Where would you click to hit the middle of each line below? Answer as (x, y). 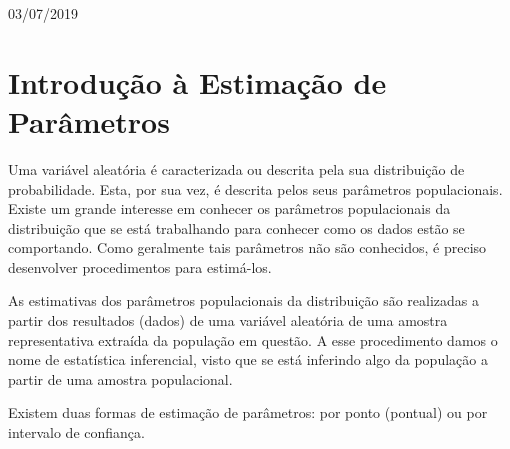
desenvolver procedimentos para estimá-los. (140, 266)
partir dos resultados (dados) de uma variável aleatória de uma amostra (228, 320)
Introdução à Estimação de (197, 81)
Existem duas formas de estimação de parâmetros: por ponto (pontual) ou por (248, 412)
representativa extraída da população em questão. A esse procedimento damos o (253, 339)
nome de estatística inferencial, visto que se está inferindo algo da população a (248, 359)
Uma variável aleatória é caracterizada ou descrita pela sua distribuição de (236, 168)
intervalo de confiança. (76, 432)
